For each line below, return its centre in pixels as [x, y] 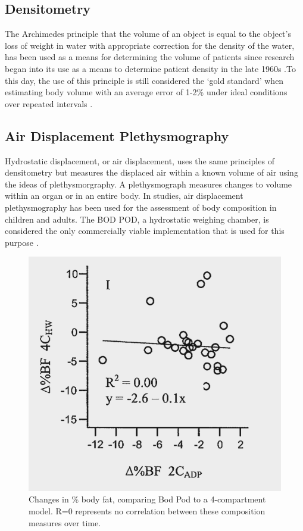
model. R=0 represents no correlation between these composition [147, 511]
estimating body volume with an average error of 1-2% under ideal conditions [146, 92]
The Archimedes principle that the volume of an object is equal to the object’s [148, 34]
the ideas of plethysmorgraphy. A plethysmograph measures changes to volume [149, 184]
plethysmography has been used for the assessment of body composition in [141, 207]
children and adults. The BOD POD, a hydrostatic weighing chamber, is [137, 219]
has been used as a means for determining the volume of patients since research [150, 57]
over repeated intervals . [49, 103]
